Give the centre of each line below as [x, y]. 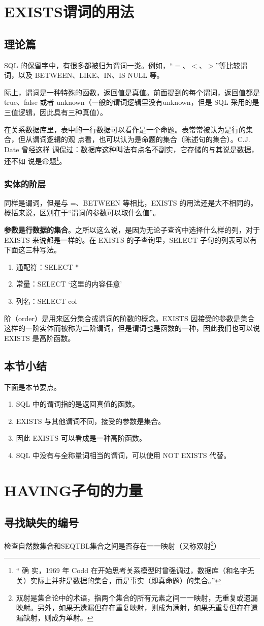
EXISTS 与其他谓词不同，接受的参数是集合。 [91, 421]
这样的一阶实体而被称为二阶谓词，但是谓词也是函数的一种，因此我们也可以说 [132, 328]
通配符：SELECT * [47, 266]
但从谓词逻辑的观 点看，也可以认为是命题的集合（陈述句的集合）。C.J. [134, 139]
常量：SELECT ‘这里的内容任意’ [69, 284]
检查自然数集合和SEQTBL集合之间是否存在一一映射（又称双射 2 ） [112, 545]
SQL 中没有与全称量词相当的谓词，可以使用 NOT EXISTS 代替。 [123, 455]
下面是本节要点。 [32, 387]
